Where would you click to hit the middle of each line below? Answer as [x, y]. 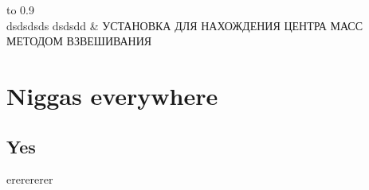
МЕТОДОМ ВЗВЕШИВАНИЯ [79, 41]
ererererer [30, 179]
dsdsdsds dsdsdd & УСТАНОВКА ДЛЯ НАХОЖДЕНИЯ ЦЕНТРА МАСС [185, 25]
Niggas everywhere [112, 95]
